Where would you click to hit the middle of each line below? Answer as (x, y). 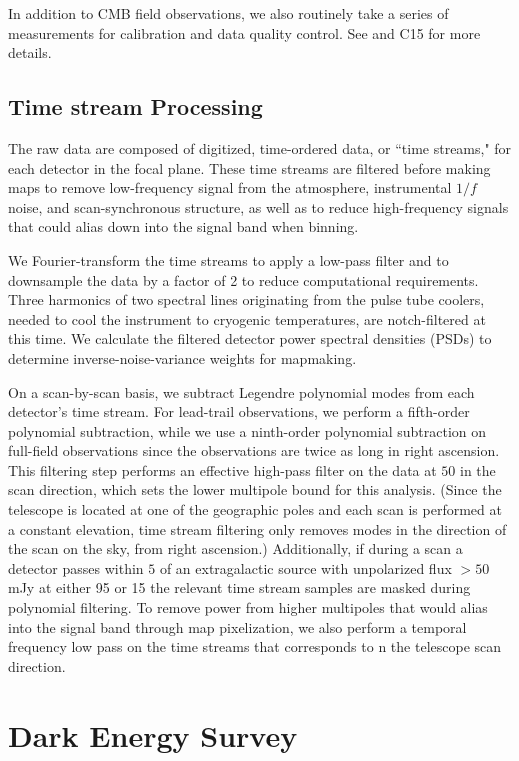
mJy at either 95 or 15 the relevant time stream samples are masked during (239, 587)
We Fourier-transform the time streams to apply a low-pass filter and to (228, 259)
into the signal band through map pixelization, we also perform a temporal (237, 626)
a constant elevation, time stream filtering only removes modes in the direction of (257, 528)
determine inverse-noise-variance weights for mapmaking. (182, 357)
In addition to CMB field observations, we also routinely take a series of (228, 13)
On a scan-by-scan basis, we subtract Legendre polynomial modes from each (241, 391)
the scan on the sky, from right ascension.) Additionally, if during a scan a (235, 548)
